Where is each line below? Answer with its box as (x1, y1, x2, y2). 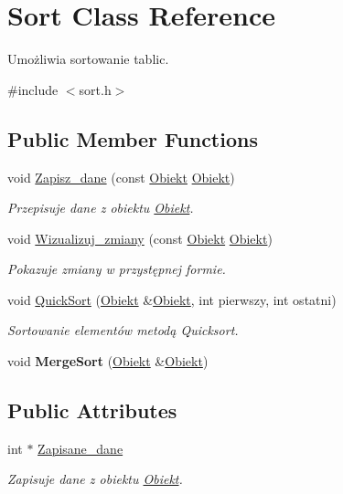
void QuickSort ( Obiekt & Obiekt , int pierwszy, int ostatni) (7, 289, 337, 309)
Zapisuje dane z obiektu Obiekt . (7, 469, 183, 489)
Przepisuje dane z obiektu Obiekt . (7, 198, 194, 217)
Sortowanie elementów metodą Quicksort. (7, 321, 239, 340)
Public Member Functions (7, 124, 258, 152)
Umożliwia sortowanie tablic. (7, 49, 169, 68)
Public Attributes (7, 396, 177, 425)
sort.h (79, 79, 112, 99)
